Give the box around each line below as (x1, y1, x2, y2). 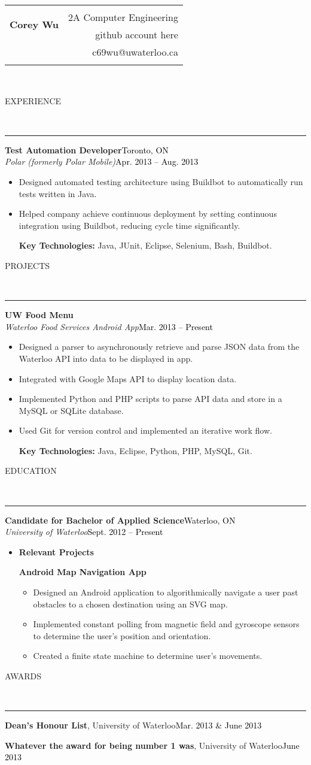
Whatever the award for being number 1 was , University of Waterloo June (5, 739, 300, 751)
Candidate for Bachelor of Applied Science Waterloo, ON (5, 513, 236, 526)
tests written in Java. (19, 187, 97, 199)
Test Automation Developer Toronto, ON (5, 143, 169, 156)
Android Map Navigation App (19, 566, 147, 578)
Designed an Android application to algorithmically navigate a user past (33, 586, 298, 598)
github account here (95, 28, 178, 41)
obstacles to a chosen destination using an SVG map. (33, 597, 228, 610)
